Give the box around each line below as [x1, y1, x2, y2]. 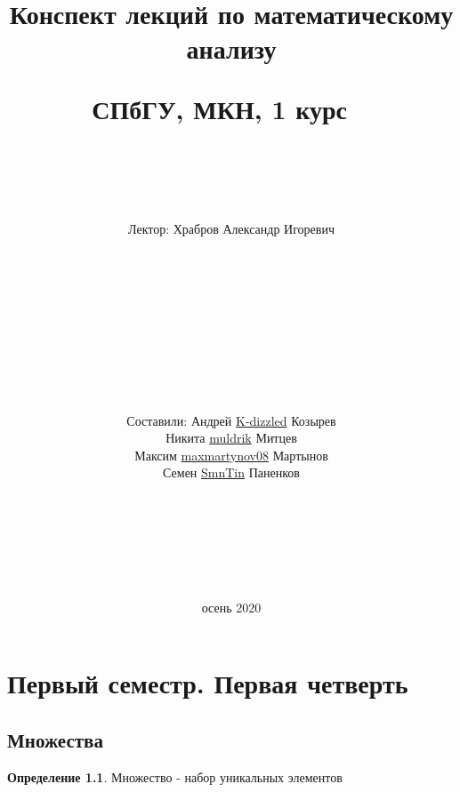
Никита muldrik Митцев [165, 428, 297, 447]
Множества [7, 725, 103, 753]
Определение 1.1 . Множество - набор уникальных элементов [7, 767, 343, 786]
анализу [186, 30, 277, 67]
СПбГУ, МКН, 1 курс [92, 90, 347, 126]
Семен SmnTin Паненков [163, 463, 300, 482]
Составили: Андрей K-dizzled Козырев [126, 411, 336, 429]
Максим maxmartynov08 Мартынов [134, 445, 328, 464]
